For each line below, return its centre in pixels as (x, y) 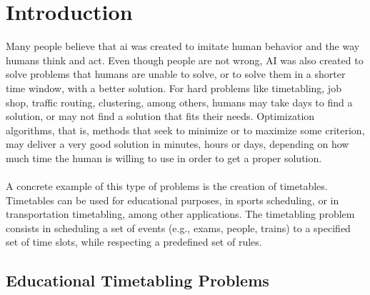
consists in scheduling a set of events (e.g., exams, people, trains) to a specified (178, 227)
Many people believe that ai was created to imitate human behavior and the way (183, 46)
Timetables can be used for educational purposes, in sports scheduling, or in (172, 200)
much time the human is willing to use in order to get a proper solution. (164, 157)
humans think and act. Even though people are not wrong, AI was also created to (185, 60)
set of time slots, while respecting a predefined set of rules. (134, 242)
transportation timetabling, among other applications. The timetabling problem (180, 214)
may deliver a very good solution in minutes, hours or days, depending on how (177, 144)
